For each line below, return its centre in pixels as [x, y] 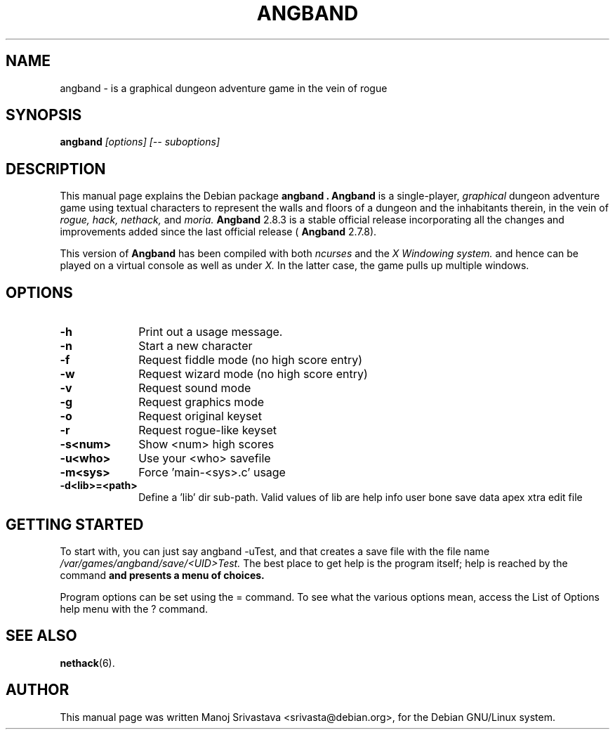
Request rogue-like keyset [208, 430]
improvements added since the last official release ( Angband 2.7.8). [218, 232]
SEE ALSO [41, 636]
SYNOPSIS [44, 115]
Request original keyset [200, 416]
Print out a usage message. [211, 332]
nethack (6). [87, 663]
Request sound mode [195, 388]
